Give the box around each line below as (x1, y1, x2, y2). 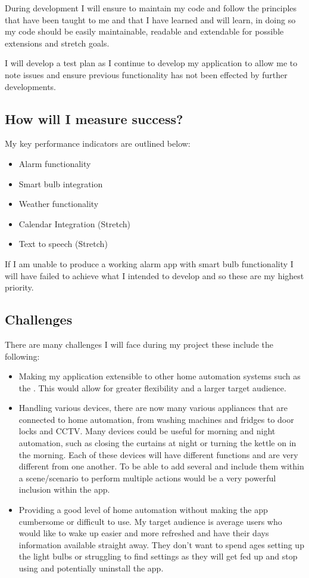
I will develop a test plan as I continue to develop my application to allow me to (5, 57, 298, 69)
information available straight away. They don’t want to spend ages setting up (18, 538, 304, 551)
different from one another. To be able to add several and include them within (18, 460, 304, 472)
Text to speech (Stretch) (18, 237, 108, 250)
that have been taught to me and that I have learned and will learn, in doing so (5, 13, 296, 26)
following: (5, 350, 40, 362)
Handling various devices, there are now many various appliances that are (18, 401, 288, 414)
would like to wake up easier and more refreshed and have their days (18, 527, 269, 539)
